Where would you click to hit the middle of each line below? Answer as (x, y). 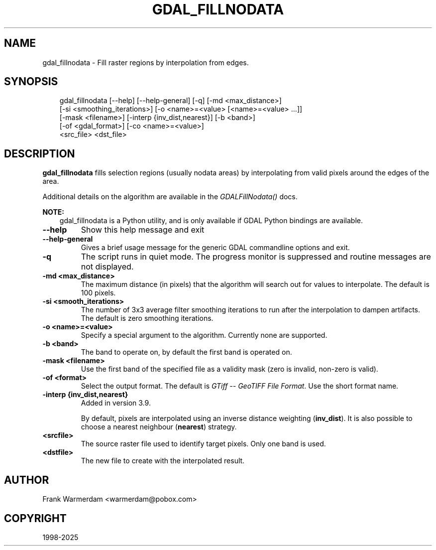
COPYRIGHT (35, 518)
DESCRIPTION (40, 153)
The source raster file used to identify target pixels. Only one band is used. (203, 444)
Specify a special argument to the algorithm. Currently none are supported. (204, 335)
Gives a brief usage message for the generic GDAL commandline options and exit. (215, 248)
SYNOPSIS (31, 82)
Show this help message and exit (143, 230)
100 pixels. (98, 293)
